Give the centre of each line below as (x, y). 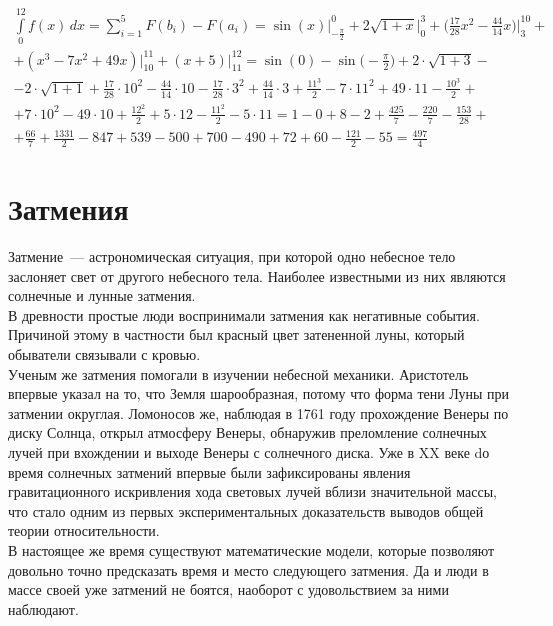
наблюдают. (43, 608)
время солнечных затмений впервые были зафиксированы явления (209, 471)
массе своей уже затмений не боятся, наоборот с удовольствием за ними (228, 589)
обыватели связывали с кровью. (104, 354)
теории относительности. (84, 530)
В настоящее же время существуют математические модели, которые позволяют (251, 549)
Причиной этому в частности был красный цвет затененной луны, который (236, 334)
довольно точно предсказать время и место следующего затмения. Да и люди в (248, 569)
